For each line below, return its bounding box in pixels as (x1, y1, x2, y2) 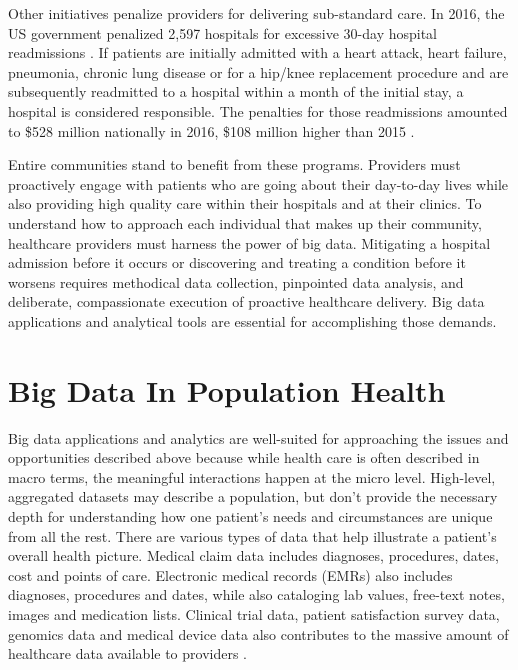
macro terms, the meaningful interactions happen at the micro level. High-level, (8, 466, 496, 487)
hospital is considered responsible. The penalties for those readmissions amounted (8, 100, 508, 121)
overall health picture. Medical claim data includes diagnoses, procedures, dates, (8, 545, 499, 566)
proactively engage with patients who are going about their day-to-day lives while (8, 173, 508, 194)
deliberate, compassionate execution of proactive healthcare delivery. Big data (8, 291, 485, 312)
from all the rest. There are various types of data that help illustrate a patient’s (8, 525, 497, 546)
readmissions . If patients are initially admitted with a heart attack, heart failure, (8, 42, 507, 63)
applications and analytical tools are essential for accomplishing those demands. (8, 310, 497, 331)
